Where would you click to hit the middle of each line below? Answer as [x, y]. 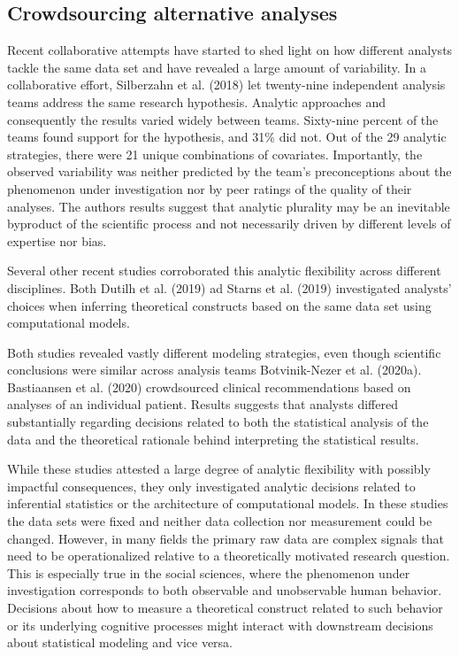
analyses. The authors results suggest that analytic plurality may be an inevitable [229, 206]
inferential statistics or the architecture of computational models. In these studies [228, 503]
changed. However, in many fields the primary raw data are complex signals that [226, 538]
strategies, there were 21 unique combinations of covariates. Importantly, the [215, 154]
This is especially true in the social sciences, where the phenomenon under [209, 572]
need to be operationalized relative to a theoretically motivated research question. [229, 556]
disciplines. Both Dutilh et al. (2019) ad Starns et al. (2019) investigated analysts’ [229, 287]
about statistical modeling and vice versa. [120, 642]
